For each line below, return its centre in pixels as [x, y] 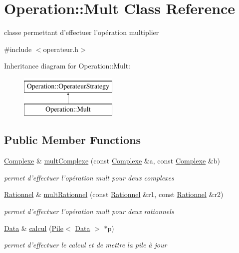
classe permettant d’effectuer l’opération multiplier [82, 32]
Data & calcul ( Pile [34, 228]
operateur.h [61, 49]
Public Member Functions [72, 140]
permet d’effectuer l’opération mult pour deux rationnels [89, 211]
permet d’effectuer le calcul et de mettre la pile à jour [86, 245]
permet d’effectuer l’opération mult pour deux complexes [89, 177]
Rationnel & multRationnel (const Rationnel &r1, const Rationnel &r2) [114, 194]
